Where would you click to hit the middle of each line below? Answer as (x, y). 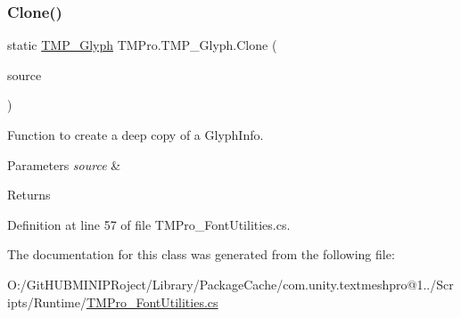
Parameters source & (64, 164)
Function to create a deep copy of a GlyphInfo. (136, 135)
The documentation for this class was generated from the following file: (201, 254)
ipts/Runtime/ (47, 302)
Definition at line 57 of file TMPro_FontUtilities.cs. (149, 224)
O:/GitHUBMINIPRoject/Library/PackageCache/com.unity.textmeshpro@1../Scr (230, 284)
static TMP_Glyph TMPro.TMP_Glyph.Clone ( (142, 45)
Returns (29, 195)
